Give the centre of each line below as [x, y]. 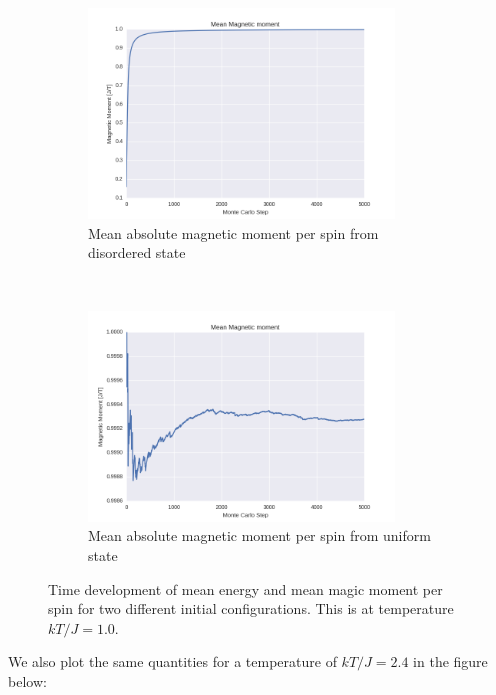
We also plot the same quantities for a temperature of [172, 661]
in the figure [450, 661]
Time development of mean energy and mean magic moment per [245, 588]
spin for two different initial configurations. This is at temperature [251, 608]
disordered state [137, 252]
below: [27, 680]
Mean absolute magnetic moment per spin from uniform [259, 535]
